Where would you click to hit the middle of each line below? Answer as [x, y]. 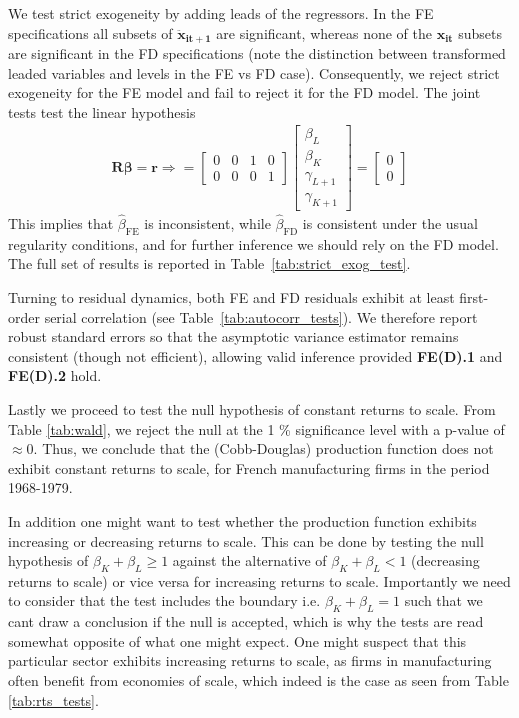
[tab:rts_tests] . [53, 699]
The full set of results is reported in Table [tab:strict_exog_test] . [209, 263]
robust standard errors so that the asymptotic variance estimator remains [233, 336]
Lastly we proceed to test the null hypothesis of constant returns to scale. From [252, 408]
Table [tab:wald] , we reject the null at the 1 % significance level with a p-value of [256, 428]
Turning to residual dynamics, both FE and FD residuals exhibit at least [231, 296]
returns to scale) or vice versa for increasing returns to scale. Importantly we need [259, 580]
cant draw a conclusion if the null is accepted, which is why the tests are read [246, 621]
